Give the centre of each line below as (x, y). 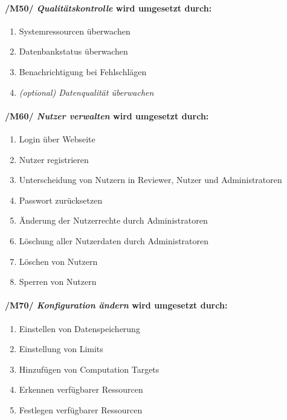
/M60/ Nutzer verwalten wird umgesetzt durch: (107, 115)
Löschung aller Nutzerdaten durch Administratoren (114, 240)
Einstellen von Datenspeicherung (79, 328)
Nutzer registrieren (54, 159)
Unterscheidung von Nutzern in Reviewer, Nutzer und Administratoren (150, 180)
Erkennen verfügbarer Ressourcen (81, 389)
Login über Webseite (57, 138)
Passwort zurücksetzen (61, 200)
